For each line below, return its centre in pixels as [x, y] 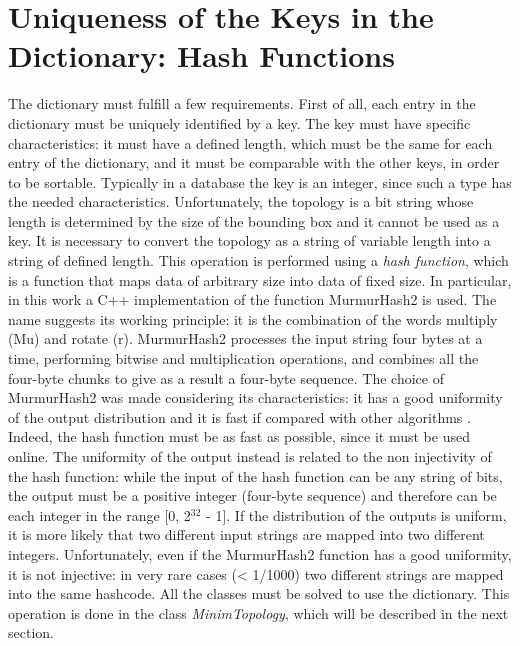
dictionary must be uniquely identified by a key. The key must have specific [239, 122]
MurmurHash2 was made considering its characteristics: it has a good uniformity [255, 397]
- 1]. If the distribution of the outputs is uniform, [356, 514]
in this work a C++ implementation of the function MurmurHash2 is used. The [252, 299]
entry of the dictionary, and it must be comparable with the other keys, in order [254, 162]
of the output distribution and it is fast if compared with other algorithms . [239, 416]
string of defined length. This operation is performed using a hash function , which [258, 260]
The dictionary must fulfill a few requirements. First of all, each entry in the [242, 103]
